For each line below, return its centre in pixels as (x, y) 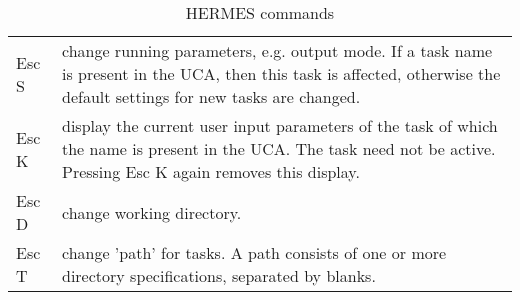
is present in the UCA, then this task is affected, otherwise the (281, 73)
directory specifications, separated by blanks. (218, 275)
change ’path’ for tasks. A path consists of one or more (254, 252)
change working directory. (151, 212)
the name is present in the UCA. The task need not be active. (278, 148)
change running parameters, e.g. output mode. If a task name (277, 50)
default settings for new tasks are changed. (211, 96)
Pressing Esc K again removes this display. (210, 171)
